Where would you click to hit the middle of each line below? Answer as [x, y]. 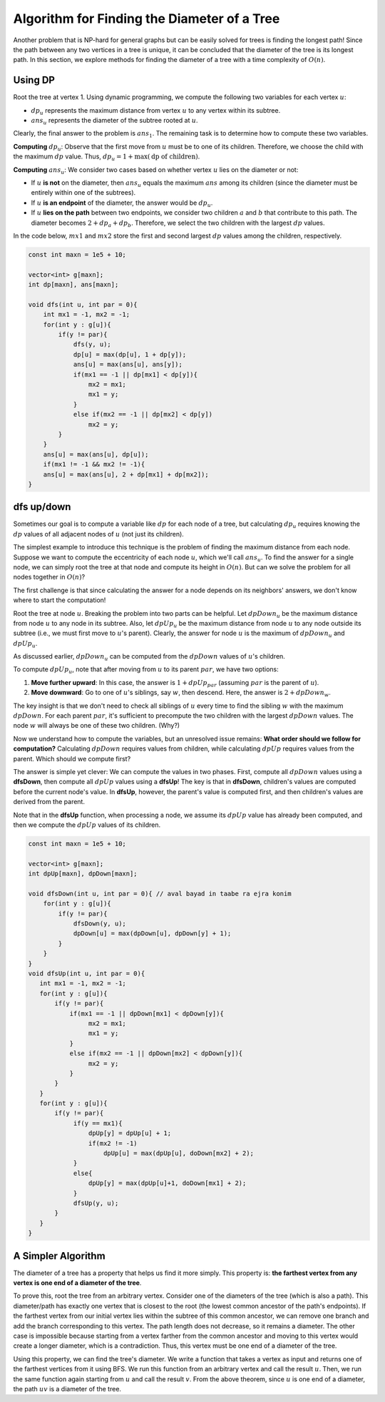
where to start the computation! [60, 600]
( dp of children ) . [174, 156]
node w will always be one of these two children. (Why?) [97, 726]
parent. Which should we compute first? [72, 758]
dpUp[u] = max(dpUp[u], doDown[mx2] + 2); [179, 1153]
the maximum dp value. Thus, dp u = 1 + [73, 157]
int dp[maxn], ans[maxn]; [73, 285]
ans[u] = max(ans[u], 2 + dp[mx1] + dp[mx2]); [126, 474]
